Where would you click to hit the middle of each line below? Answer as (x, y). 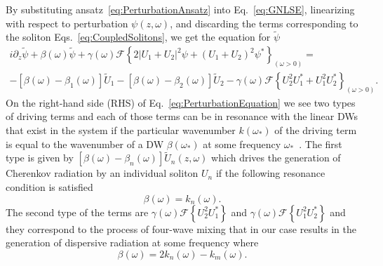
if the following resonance (270, 173)
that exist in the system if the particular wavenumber (121, 129)
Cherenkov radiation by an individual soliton (102, 173)
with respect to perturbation (67, 23)
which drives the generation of (276, 158)
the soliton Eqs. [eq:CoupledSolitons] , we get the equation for (138, 37)
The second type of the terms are (77, 212)
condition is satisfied (49, 186)
